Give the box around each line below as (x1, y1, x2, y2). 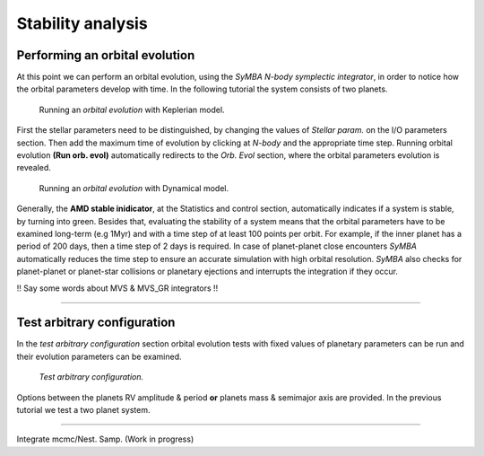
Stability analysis (16, 13, 148, 33)
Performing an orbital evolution (16, 48, 195, 63)
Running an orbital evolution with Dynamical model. (39, 182, 229, 193)
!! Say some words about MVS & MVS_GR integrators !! (16, 283, 219, 294)
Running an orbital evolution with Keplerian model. (39, 104, 225, 115)
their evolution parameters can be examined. (16, 351, 182, 362)
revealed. (16, 162, 51, 173)
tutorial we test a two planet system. (16, 405, 151, 415)
